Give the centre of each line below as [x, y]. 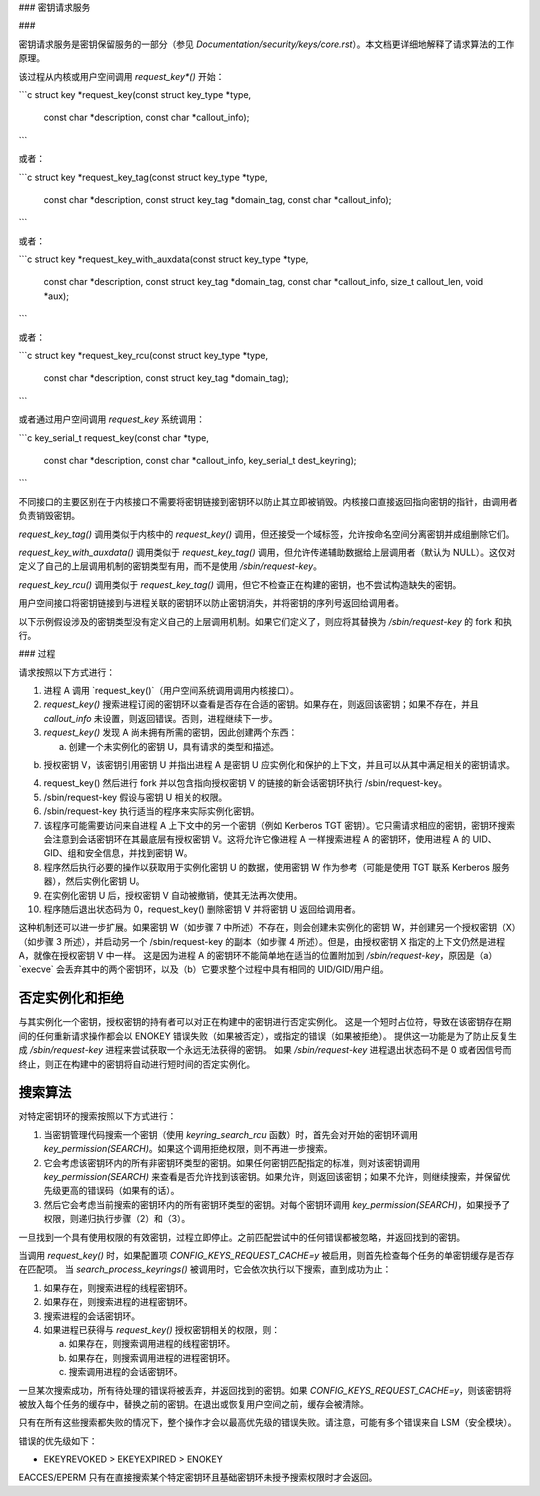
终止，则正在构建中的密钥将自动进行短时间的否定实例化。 [136, 1064]
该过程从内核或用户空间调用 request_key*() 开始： [121, 76]
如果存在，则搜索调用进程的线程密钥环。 [151, 1344]
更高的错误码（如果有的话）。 [120, 1191]
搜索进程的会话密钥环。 [91, 1316]
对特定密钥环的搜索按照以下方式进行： [97, 1116]
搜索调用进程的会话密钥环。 [125, 1372]
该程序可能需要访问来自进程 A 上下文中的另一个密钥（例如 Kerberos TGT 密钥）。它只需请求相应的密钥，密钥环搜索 [279, 825]
